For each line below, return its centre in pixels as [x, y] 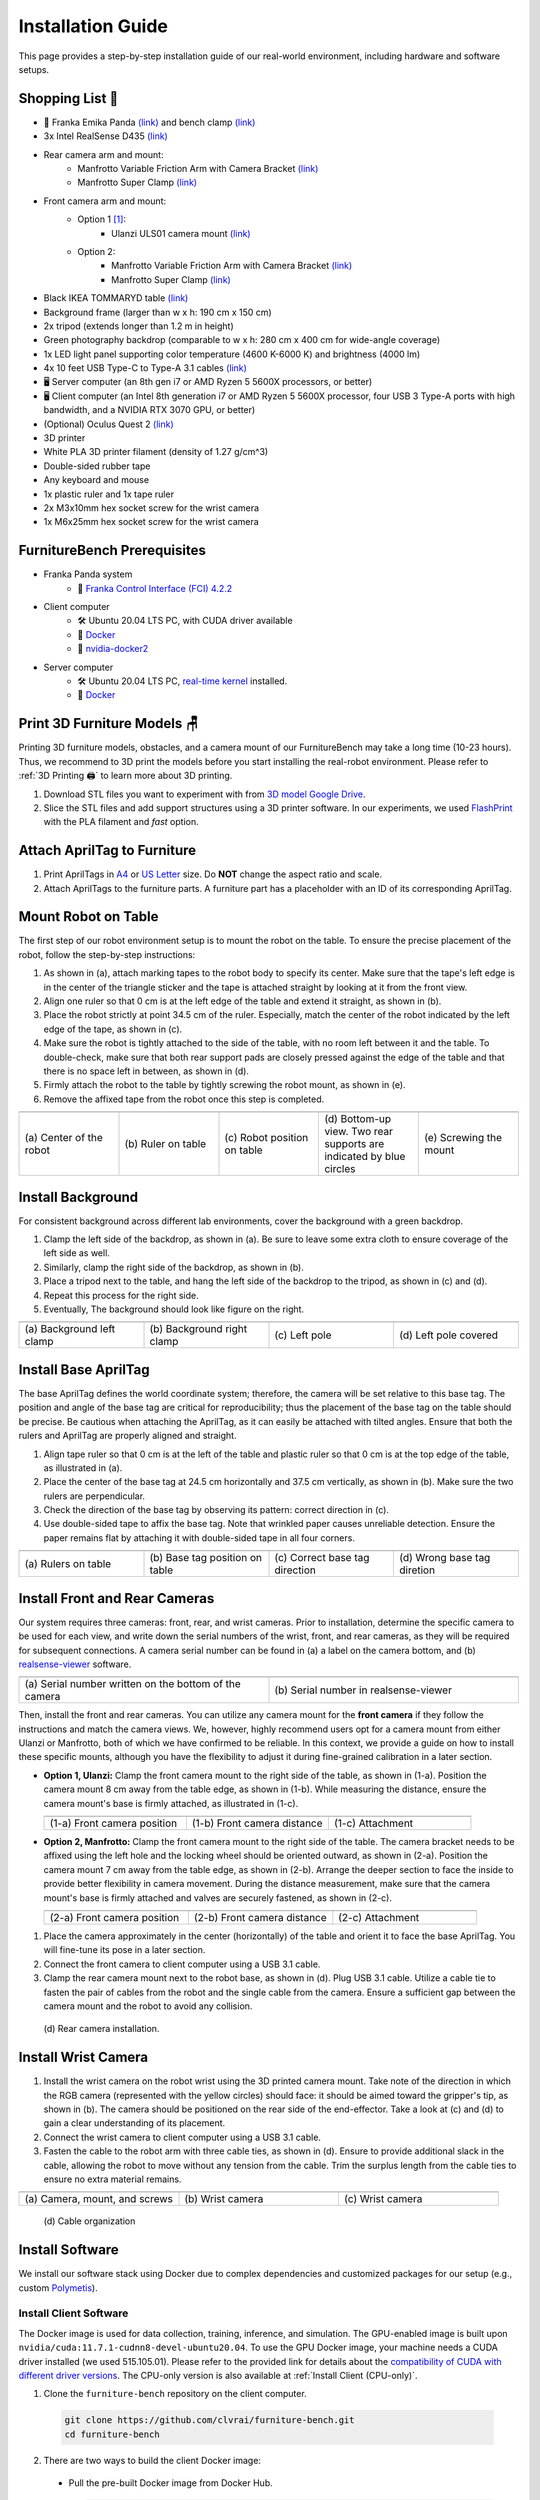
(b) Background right [198, 1329]
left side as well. [76, 1253]
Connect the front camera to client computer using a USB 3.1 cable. [182, 1964]
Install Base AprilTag [84, 1369]
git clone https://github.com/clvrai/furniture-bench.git [209, 2420]
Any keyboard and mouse [96, 480]
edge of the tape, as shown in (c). [113, 1029]
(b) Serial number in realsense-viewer [363, 1690]
